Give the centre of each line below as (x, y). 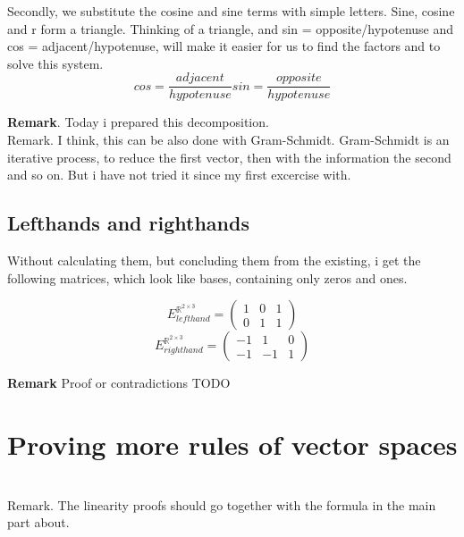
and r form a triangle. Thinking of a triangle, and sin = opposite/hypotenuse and (231, 28)
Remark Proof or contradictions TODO (119, 383)
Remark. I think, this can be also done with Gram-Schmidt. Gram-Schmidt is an (228, 140)
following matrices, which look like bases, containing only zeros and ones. (207, 277)
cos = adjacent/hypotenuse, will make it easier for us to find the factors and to (224, 46)
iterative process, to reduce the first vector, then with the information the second (229, 157)
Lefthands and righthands (128, 223)
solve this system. (55, 63)
